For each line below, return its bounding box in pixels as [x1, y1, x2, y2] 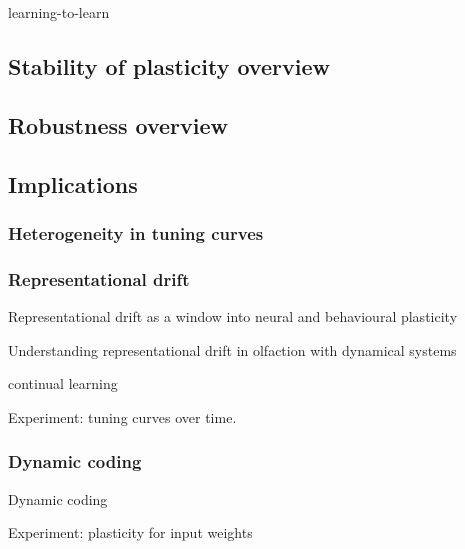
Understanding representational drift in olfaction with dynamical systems [8, 339, 457, 360]
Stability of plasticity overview [8, 50, 330, 81]
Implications [8, 168, 138, 199]
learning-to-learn [8, 2, 110, 22]
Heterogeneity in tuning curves [8, 220, 264, 245]
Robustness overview [8, 109, 229, 140]
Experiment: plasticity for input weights [8, 522, 253, 543]
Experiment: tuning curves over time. [8, 406, 237, 427]
